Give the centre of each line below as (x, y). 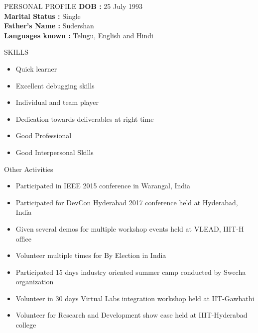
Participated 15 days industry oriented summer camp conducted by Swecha (131, 272)
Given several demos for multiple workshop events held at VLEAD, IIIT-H (130, 228)
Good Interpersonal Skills (55, 152)
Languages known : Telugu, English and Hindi (79, 35)
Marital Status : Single (42, 16)
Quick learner (36, 68)
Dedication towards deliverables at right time (85, 119)
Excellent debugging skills (55, 85)
